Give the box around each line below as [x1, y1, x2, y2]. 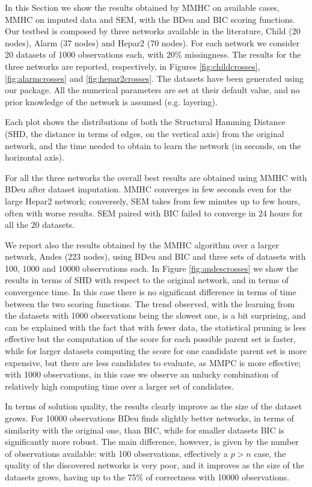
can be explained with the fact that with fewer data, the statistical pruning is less [5, 320, 306, 333]
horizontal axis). [5, 151, 64, 164]
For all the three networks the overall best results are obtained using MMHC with [5, 171, 307, 183]
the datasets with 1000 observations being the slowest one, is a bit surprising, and [5, 309, 306, 322]
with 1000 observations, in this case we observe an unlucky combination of [5, 368, 279, 381]
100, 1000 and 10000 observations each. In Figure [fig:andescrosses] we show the [5, 262, 298, 274]
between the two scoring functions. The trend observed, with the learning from [5, 297, 295, 310]
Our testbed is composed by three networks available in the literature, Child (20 [5, 25, 301, 37]
